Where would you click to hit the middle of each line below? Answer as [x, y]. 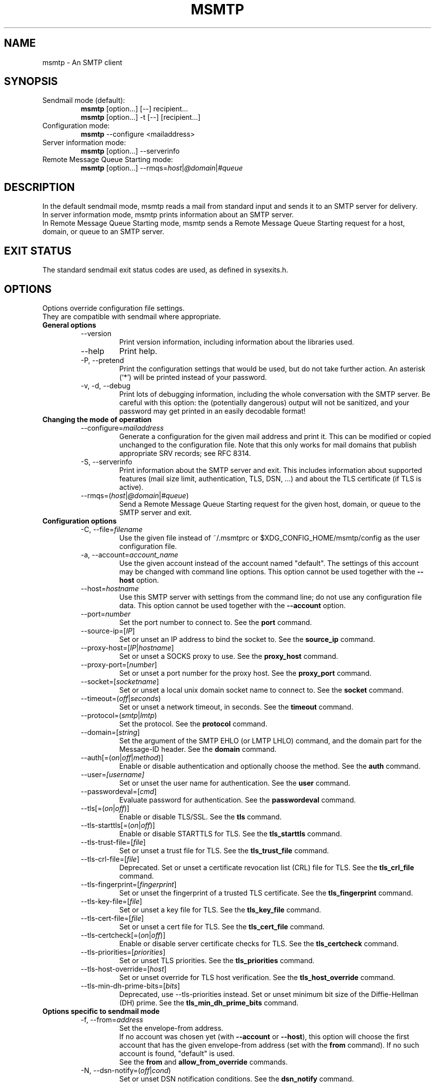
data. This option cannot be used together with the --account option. [232, 605]
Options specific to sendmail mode [101, 1011]
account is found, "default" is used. [177, 1053]
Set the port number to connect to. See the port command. [216, 622]
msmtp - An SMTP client [82, 62]
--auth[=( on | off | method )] [122, 757]
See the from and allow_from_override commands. [204, 1062]
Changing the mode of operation [97, 419]
